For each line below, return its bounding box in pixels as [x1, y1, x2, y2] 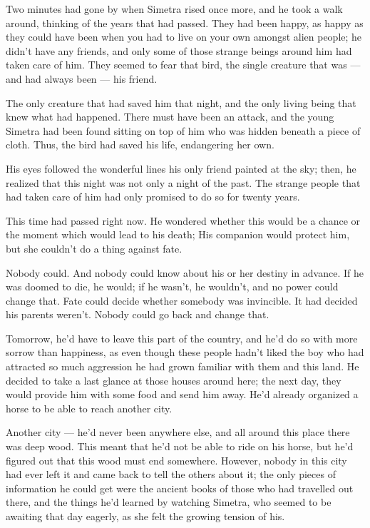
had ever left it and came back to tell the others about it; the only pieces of [6, 467, 336, 482]
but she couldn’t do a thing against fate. [6, 240, 183, 255]
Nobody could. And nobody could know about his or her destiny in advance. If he [6, 265, 364, 280]
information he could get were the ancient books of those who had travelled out [6, 480, 354, 495]
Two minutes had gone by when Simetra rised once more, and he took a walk [6, 1, 343, 16]
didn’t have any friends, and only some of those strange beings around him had [6, 43, 352, 58]
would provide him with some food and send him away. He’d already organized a [6, 387, 359, 402]
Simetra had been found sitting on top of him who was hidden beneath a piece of [6, 123, 361, 138]
